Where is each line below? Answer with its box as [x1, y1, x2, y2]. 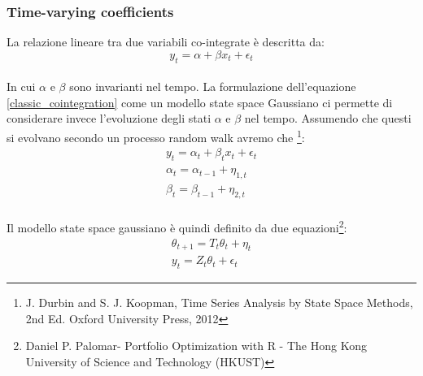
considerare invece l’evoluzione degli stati [7, 110, 211, 127]
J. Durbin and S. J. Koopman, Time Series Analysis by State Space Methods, [25, 294, 413, 311]
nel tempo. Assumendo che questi [244, 110, 412, 127]
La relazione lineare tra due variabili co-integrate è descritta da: [7, 33, 325, 50]
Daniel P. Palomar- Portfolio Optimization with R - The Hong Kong [25, 337, 367, 354]
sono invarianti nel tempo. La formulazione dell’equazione [69, 78, 356, 95]
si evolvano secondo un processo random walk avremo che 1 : [7, 126, 305, 145]
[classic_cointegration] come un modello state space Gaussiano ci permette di [7, 93, 393, 110]
